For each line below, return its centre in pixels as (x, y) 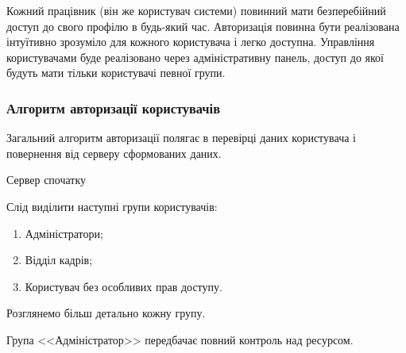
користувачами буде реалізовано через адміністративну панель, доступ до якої (195, 57)
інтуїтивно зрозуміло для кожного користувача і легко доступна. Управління (191, 42)
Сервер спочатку (46, 180)
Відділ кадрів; (59, 260)
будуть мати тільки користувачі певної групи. (116, 73)
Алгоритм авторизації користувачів (113, 107)
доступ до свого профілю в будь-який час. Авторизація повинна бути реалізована (203, 26)
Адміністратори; (64, 233)
